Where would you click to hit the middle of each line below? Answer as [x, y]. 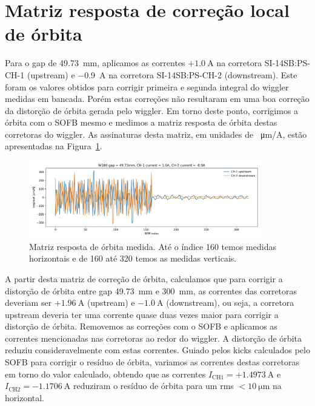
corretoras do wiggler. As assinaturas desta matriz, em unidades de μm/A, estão [156, 134]
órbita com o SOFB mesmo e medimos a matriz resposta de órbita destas [141, 122]
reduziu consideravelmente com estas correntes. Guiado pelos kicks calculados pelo [157, 350]
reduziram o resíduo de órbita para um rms [154, 386]
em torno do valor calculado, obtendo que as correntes [105, 374]
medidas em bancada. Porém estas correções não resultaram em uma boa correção [157, 99]
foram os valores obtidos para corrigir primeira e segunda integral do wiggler [147, 86]
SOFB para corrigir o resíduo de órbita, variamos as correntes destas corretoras [152, 362]
